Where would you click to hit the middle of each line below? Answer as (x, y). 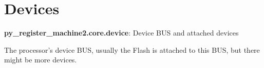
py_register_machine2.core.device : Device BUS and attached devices (121, 33)
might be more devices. (41, 60)
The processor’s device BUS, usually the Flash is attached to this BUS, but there (132, 49)
